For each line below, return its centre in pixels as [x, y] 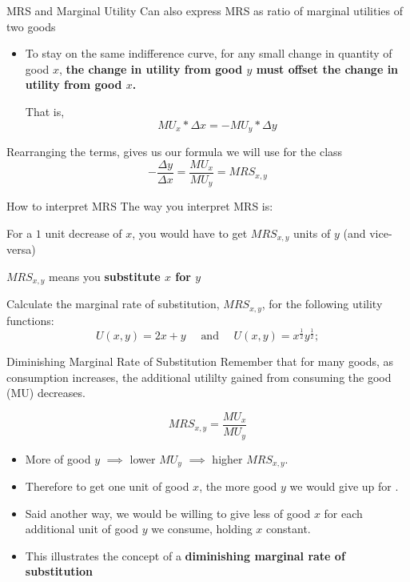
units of [312, 233]
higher [227, 458]
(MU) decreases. [46, 393]
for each [343, 513]
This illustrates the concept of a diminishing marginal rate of [185, 555]
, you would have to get [190, 233]
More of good [58, 458]
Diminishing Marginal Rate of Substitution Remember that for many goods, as [200, 361]
